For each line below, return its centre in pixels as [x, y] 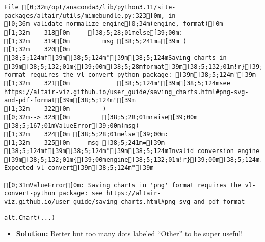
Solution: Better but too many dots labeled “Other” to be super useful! [129, 234]
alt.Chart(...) [30, 217]
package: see [81, 193]
